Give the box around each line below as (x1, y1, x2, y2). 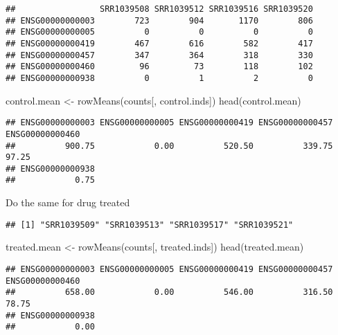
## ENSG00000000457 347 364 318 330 (6, 50, 313, 60)
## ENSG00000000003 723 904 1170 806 (6, 15, 313, 26)
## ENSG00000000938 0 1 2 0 (6, 73, 313, 83)
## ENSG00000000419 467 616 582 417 (6, 38, 313, 48)
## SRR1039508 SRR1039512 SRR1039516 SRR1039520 (6, 4, 313, 14)
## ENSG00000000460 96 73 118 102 (6, 62, 313, 72)
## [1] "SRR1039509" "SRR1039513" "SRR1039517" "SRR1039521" (6, 219, 294, 230)
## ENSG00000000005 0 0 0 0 (6, 27, 313, 37)
